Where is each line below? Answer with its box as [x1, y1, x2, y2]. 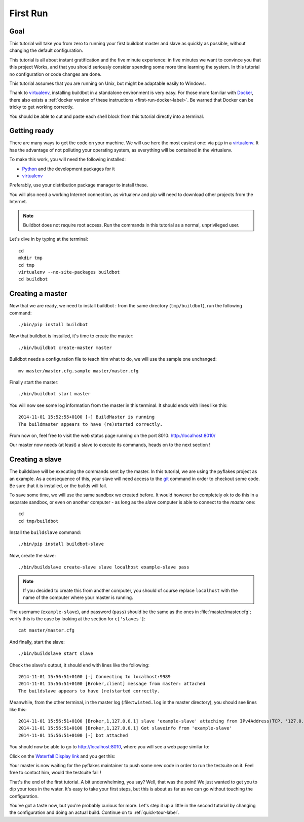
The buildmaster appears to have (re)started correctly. [18, 421, 163, 427]
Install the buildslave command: [9, 529, 81, 535]
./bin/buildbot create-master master [18, 344, 112, 351]
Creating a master [9, 290, 68, 298]
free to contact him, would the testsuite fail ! [9, 770, 101, 776]
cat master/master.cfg [18, 627, 75, 634]
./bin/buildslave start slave [18, 651, 94, 656]
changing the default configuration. [9, 47, 83, 53]
